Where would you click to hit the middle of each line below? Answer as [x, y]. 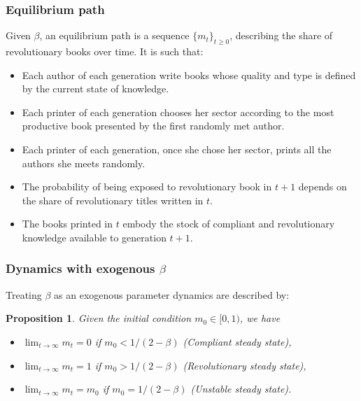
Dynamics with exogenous [80, 268]
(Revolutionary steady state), [245, 365]
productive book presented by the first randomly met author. [153, 126]
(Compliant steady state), [237, 341]
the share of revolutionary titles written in [113, 200]
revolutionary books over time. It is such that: [105, 51]
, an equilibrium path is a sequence [114, 35]
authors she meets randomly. [84, 163]
